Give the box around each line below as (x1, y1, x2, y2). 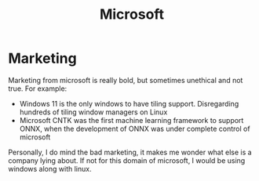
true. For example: (8, 84, 67, 93)
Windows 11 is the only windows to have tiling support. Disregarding (19, 99, 239, 108)
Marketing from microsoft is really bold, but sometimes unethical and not (8, 75, 243, 85)
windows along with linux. (8, 164, 92, 173)
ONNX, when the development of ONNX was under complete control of (19, 124, 250, 133)
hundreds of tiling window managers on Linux (19, 107, 168, 117)
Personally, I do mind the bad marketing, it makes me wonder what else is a (8, 147, 253, 157)
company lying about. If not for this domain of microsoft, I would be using (8, 155, 246, 165)
